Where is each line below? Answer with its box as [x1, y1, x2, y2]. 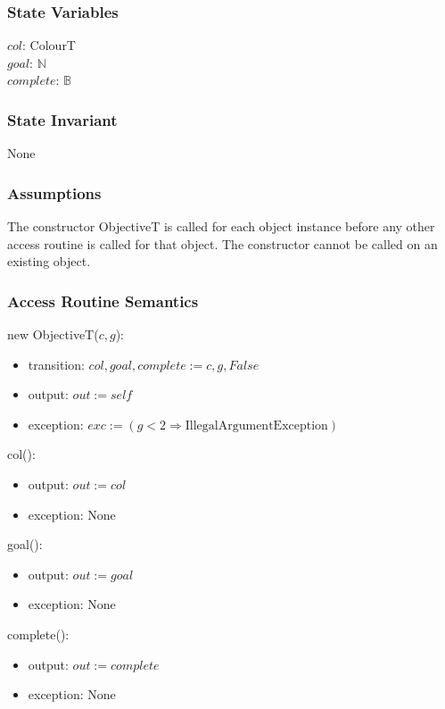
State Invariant [7, 108, 118, 130]
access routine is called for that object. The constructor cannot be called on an [7, 234, 438, 253]
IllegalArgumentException [185, 419, 328, 432]
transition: [28, 354, 85, 373]
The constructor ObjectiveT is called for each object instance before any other [7, 217, 435, 236]
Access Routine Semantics [7, 289, 199, 312]
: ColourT [22, 36, 76, 54]
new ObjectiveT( [7, 325, 99, 344]
